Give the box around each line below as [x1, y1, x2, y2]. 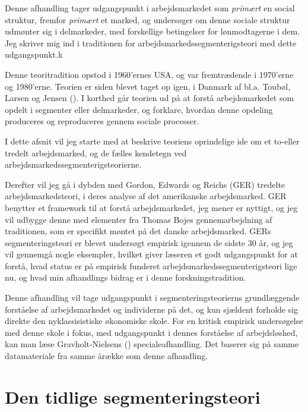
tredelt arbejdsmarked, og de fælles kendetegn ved [5, 146, 187, 159]
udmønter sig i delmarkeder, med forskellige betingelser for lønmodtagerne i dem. [5, 25, 300, 37]
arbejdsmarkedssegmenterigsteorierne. [5, 158, 142, 171]
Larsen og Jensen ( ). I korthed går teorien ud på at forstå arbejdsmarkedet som [5, 92, 294, 104]
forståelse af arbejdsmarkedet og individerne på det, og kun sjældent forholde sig [5, 303, 299, 315]
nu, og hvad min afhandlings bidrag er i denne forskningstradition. [5, 271, 246, 284]
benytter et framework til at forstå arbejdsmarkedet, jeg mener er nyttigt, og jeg [5, 201, 298, 213]
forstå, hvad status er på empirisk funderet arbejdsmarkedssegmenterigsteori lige [5, 259, 297, 272]
